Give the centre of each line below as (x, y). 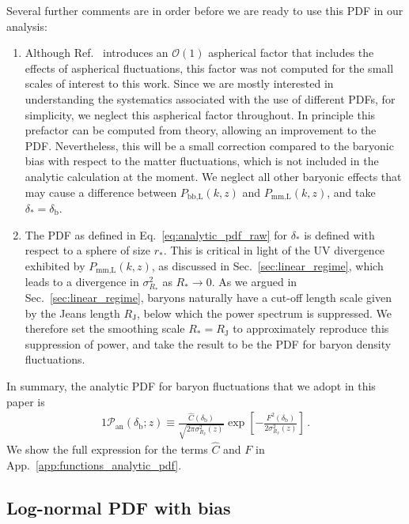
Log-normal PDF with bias (119, 507)
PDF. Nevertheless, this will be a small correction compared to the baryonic (209, 145)
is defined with (339, 234)
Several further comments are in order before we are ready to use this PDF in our (205, 10)
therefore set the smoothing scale (105, 328)
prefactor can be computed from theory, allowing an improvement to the (201, 130)
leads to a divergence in (82, 282)
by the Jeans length (72, 313)
